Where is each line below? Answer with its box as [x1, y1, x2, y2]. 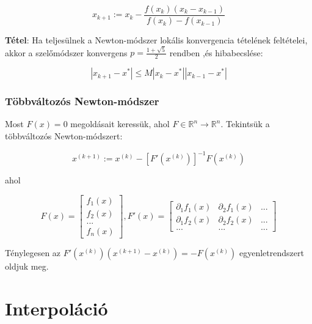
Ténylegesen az [5, 246, 61, 259]
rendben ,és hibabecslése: [169, 46, 263, 59]
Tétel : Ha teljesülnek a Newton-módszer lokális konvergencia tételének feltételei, [5, 34, 308, 46]
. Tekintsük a [220, 117, 270, 130]
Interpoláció [5, 295, 108, 320]
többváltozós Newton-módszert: [5, 130, 123, 142]
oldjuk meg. [5, 259, 49, 272]
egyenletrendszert [239, 246, 304, 259]
